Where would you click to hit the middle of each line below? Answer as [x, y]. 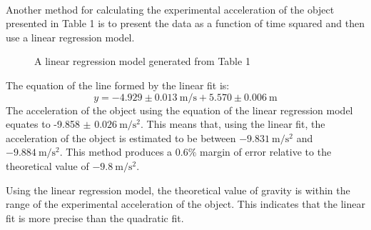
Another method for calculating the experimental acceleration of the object [170, 9]
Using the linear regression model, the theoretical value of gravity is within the [178, 190]
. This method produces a [116, 152]
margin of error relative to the [265, 152]
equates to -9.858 [43, 124]
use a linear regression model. [70, 37]
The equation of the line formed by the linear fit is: [118, 85]
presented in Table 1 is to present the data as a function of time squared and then [185, 23]
